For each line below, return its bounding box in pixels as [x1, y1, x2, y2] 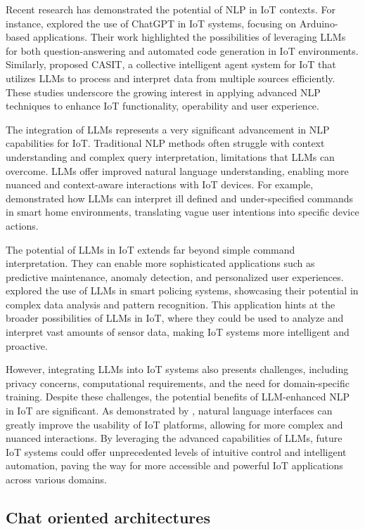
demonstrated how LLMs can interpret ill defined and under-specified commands [6, 190, 353, 205]
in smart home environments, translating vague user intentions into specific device [6, 204, 359, 219]
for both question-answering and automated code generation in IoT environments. [6, 43, 359, 58]
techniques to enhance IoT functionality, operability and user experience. [6, 98, 319, 113]
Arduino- [299, 15, 338, 30]
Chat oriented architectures [6, 506, 210, 528]
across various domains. [6, 472, 107, 486]
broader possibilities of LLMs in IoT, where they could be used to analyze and [6, 311, 344, 325]
